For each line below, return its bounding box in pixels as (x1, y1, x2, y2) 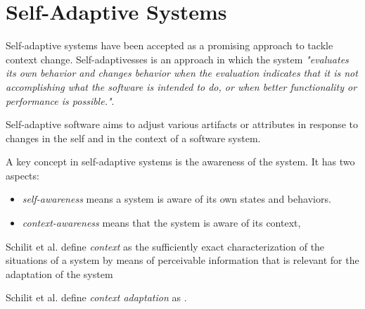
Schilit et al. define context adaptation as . (6, 290, 187, 305)
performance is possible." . (6, 93, 115, 108)
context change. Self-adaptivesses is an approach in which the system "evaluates (6, 51, 349, 66)
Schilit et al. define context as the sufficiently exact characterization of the (6, 239, 325, 253)
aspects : (6, 168, 39, 182)
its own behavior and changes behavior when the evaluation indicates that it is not (6, 65, 358, 80)
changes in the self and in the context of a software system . (6, 130, 261, 145)
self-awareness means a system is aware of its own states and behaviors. (22, 191, 331, 206)
